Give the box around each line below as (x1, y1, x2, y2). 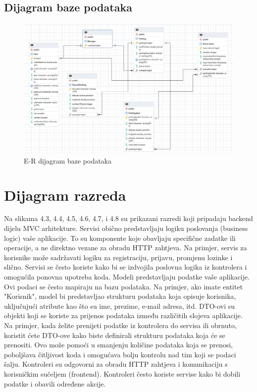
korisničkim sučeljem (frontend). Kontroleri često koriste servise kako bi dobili (4, 368, 241, 379)
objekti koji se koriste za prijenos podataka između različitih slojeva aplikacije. (4, 310, 243, 321)
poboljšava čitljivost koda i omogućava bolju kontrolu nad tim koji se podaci (4, 349, 236, 359)
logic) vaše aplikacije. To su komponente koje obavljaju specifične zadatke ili (4, 232, 236, 243)
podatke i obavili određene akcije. (4, 378, 106, 389)
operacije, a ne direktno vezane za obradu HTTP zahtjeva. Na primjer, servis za (4, 242, 247, 253)
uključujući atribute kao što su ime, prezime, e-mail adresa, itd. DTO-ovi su (4, 300, 235, 311)
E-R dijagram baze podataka (24, 155, 112, 166)
